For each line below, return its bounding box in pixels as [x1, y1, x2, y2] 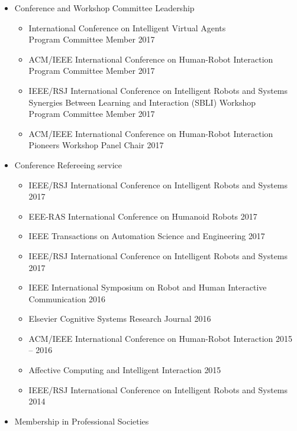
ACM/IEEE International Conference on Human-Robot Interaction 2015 [28, 332, 293, 344]
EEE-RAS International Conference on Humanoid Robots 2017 [28, 210, 257, 222]
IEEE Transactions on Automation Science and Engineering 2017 [28, 230, 265, 242]
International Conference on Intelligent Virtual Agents [28, 21, 226, 34]
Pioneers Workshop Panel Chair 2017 [28, 139, 164, 151]
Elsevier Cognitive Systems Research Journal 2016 [28, 312, 211, 325]
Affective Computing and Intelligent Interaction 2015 [28, 364, 221, 376]
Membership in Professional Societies [14, 414, 149, 427]
